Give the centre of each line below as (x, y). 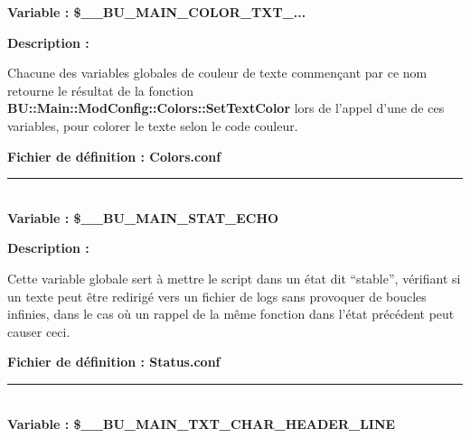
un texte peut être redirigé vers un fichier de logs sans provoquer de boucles (217, 296)
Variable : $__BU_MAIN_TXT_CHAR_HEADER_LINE (202, 423)
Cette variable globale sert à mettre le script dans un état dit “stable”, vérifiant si (234, 278)
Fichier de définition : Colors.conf (114, 156)
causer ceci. (39, 331)
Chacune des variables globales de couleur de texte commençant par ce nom (217, 73)
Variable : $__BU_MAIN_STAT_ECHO (143, 217)
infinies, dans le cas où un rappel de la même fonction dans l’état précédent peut (231, 314)
